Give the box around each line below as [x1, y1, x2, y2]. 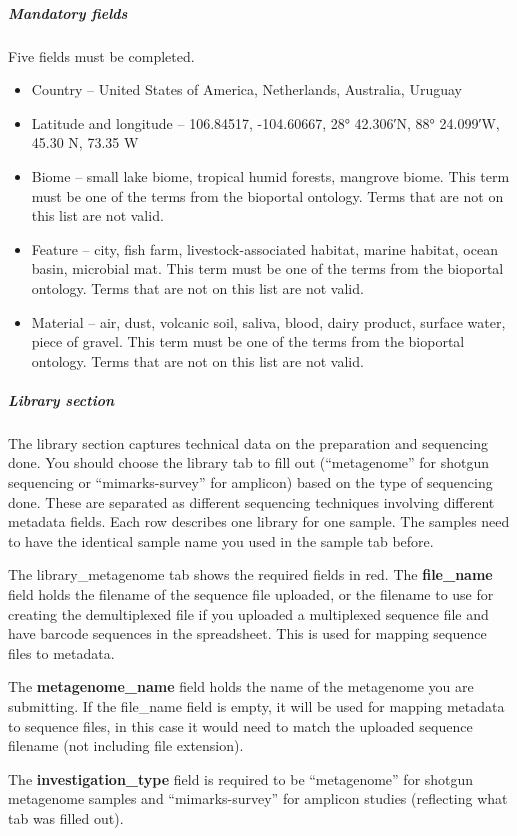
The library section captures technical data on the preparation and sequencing [8, 432, 488, 453]
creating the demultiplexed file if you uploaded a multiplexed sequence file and [8, 603, 489, 624]
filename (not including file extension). [8, 735, 244, 756]
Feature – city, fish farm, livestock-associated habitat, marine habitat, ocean [31, 238, 498, 259]
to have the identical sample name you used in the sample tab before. [8, 530, 434, 551]
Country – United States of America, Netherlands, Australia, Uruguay [31, 79, 462, 100]
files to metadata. [8, 642, 115, 663]
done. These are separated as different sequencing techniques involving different [8, 491, 495, 512]
